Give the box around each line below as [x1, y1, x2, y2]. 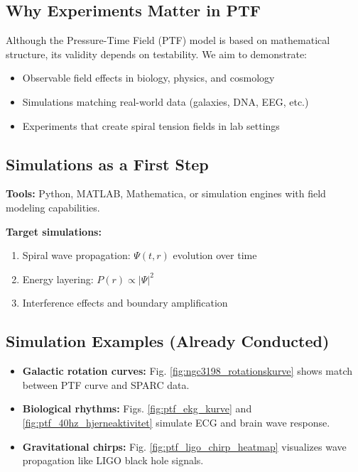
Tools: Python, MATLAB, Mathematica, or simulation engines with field [6, 186, 326, 201]
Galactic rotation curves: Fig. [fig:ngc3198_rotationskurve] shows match [22, 363, 353, 378]
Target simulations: [6, 224, 102, 238]
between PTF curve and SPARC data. [22, 377, 190, 392]
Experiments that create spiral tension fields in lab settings [22, 118, 280, 133]
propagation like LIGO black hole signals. [22, 453, 204, 468]
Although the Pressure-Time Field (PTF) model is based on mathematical [6, 33, 330, 48]
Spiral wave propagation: [22, 248, 131, 263]
